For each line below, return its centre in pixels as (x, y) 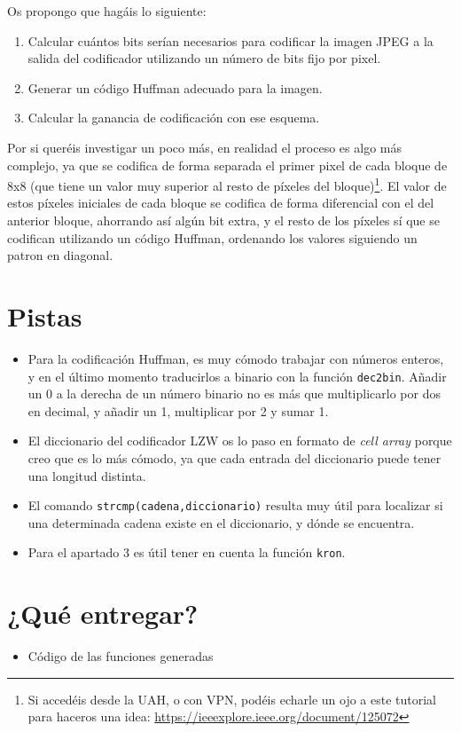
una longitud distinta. (87, 475)
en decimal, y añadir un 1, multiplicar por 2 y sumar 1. (178, 410)
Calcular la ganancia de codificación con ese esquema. (174, 118)
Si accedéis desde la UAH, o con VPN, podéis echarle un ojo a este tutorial (232, 699)
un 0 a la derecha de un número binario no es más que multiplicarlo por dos (234, 394)
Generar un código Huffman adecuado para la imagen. (175, 87)
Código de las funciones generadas (121, 656)
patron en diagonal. (60, 255)
